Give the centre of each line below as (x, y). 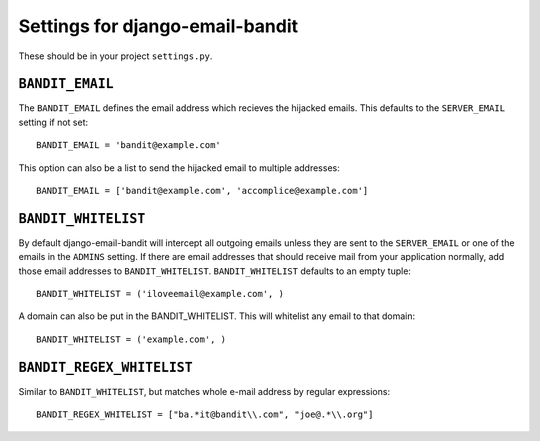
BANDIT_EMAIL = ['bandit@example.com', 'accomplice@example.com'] (202, 191)
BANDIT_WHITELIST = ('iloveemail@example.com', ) (160, 294)
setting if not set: (53, 122)
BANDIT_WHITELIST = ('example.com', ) (131, 339)
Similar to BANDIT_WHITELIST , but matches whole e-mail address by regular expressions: (204, 391)
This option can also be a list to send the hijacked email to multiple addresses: (179, 167)
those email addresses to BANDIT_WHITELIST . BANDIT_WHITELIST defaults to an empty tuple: (215, 271)
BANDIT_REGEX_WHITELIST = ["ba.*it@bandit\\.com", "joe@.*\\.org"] (205, 414)
